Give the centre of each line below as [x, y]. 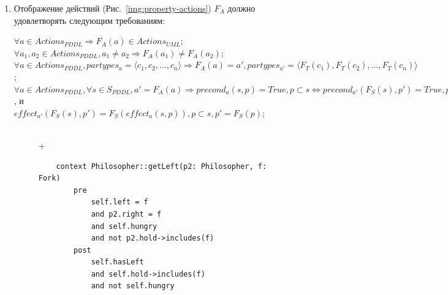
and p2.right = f [126, 214]
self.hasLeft [117, 262]
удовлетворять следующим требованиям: [89, 20]
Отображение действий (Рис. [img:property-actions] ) [112, 8]
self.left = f [120, 202]
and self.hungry [124, 226]
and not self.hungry [133, 286]
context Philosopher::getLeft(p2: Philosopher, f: [161, 166]
